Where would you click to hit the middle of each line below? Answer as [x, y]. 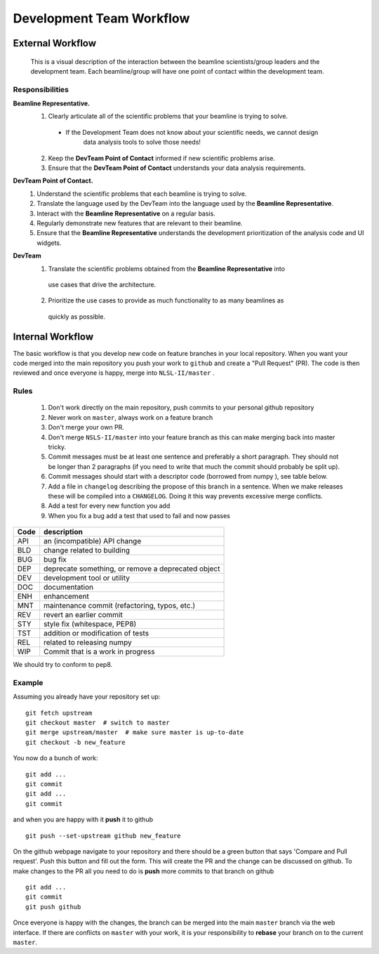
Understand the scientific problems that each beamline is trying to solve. [142, 194]
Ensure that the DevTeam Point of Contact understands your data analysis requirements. [177, 168]
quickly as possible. [77, 317]
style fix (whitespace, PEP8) [90, 624]
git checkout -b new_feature [75, 742]
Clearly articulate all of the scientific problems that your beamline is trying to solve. [168, 117]
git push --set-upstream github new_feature [104, 836]
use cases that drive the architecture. [102, 284]
